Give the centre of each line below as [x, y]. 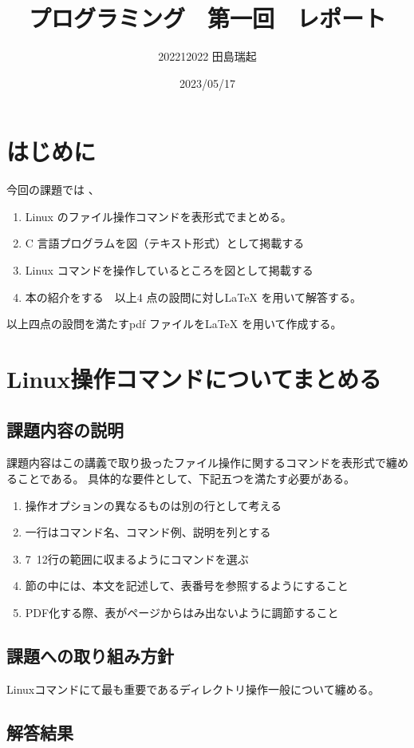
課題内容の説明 [65, 429]
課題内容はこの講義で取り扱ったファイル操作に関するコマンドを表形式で [196, 463]
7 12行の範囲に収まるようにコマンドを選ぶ [137, 558]
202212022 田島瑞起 [207, 56]
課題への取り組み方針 [90, 655]
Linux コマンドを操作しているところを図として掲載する [169, 270]
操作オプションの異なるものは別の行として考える [153, 505]
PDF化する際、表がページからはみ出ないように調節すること [182, 612]
